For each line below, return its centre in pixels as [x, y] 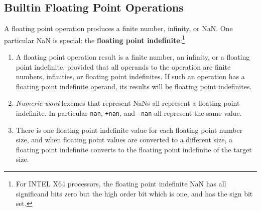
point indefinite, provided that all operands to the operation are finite [123, 66]
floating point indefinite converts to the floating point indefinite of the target [134, 149]
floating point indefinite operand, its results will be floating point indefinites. [134, 86]
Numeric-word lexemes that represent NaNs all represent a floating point [128, 103]
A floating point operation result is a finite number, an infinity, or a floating [133, 57]
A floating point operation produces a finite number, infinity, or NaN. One [118, 28]
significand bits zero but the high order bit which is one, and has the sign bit [134, 193]
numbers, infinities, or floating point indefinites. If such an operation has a [130, 76]
